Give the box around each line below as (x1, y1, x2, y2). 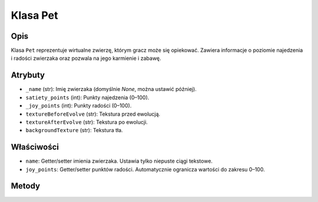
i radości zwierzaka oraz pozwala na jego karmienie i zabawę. (11, 55, 161, 62)
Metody (11, 181, 41, 191)
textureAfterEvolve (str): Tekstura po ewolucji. (25, 118, 148, 126)
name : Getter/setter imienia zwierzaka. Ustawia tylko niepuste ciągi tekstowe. (25, 157, 213, 164)
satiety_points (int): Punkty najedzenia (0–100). (25, 94, 150, 101)
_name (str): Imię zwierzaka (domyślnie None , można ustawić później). (25, 86, 197, 93)
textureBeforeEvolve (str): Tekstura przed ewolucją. (25, 110, 161, 117)
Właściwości (11, 142, 59, 152)
